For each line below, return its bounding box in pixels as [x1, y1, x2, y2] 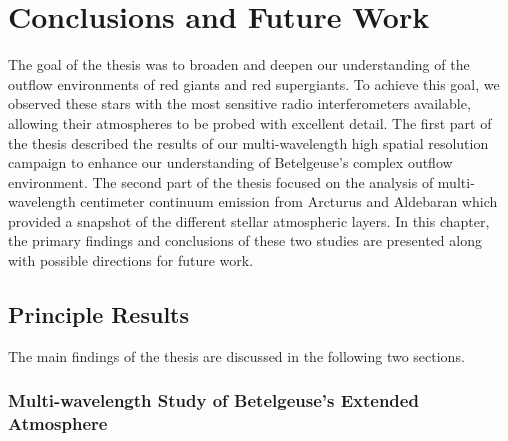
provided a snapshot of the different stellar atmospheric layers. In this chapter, [8, 210, 490, 231]
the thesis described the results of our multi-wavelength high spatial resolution [8, 132, 489, 153]
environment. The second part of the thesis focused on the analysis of [8, 171, 434, 192]
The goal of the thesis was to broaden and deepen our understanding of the [8, 54, 470, 75]
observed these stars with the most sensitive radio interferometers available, [8, 93, 471, 114]
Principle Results [8, 299, 189, 330]
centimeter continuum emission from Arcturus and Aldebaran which [80, 191, 498, 212]
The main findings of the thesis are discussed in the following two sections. [8, 345, 465, 366]
